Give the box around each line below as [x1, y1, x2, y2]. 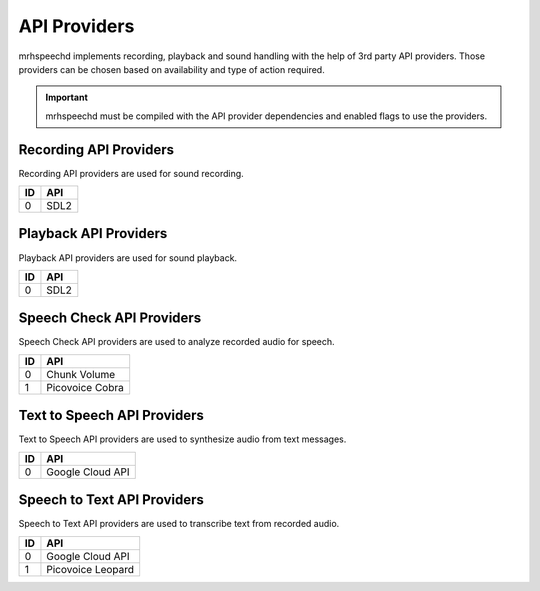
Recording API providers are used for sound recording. [18, 167, 244, 179]
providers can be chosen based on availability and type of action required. [18, 63, 325, 75]
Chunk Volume [46, 367, 116, 381]
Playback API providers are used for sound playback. [18, 251, 238, 264]
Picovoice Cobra [46, 380, 124, 394]
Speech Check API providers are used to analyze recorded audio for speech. [18, 336, 335, 348]
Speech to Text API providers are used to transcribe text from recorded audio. [18, 518, 340, 530]
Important [45, 91, 89, 104]
